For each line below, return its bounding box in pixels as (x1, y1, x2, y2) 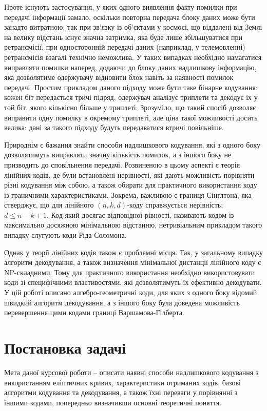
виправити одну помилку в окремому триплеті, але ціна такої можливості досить (4, 112, 258, 122)
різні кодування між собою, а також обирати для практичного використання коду (4, 179, 257, 190)
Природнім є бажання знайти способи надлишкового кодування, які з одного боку (4, 139, 260, 150)
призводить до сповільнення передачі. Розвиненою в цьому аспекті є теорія (4, 159, 240, 170)
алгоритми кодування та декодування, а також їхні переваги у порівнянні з (4, 387, 238, 398)
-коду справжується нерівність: (127, 199, 223, 210)
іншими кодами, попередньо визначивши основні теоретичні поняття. (4, 397, 222, 407)
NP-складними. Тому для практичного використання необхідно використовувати (4, 266, 255, 277)
